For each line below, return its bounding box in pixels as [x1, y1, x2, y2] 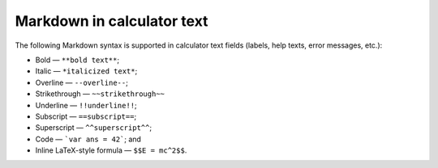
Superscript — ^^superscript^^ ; [35, 123, 152, 132]
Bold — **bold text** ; [35, 55, 120, 65]
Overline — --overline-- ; [35, 78, 129, 87]
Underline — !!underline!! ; [35, 100, 137, 110]
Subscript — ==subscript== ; [35, 111, 137, 121]
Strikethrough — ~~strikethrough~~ [35, 89, 165, 99]
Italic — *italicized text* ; [35, 66, 138, 76]
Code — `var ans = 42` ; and [35, 134, 142, 144]
